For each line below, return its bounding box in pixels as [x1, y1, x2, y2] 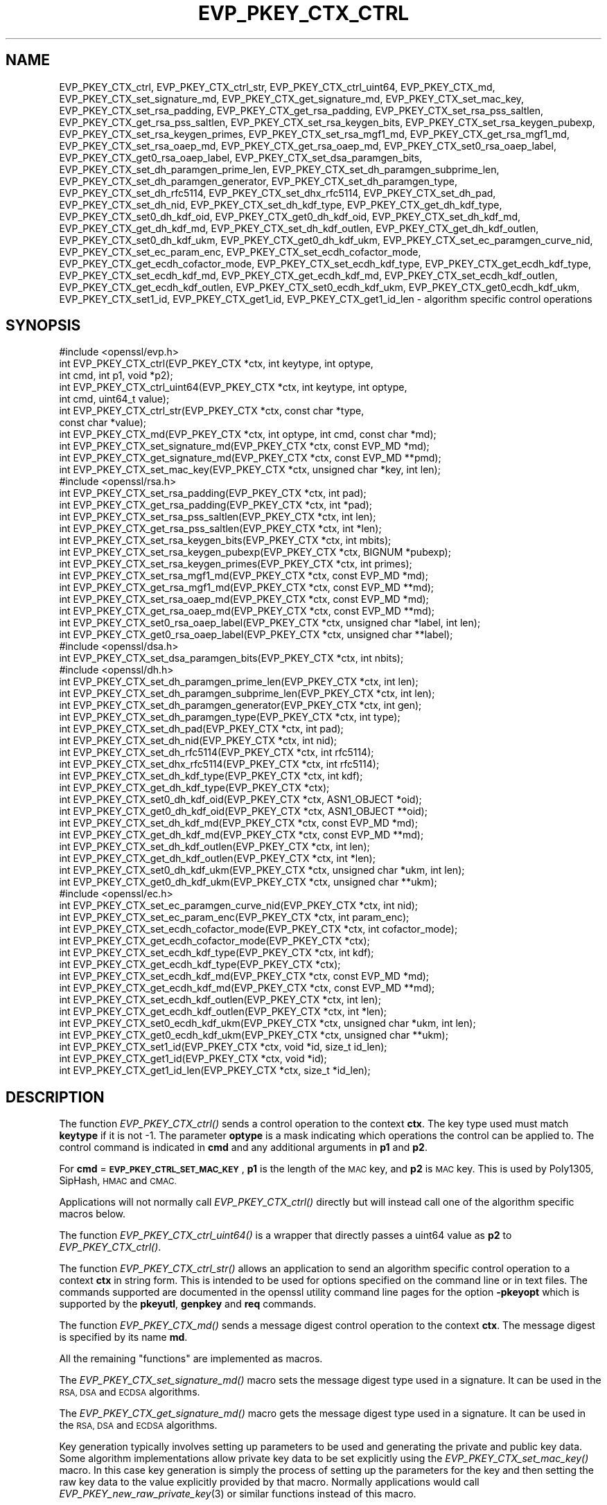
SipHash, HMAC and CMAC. [59, 1174, 177, 1187]
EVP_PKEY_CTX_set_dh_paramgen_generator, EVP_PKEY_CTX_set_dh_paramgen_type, [59, 175, 457, 187]
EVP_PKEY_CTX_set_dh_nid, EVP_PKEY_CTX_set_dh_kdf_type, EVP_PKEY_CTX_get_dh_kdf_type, [59, 198, 502, 211]
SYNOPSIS [6, 317, 81, 335]
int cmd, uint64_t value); [59, 393, 170, 405]
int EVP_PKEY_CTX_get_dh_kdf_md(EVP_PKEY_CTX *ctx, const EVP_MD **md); [59, 829, 424, 841]
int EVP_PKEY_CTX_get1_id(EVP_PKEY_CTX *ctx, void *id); [59, 1053, 327, 1065]
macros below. [59, 1208, 125, 1220]
